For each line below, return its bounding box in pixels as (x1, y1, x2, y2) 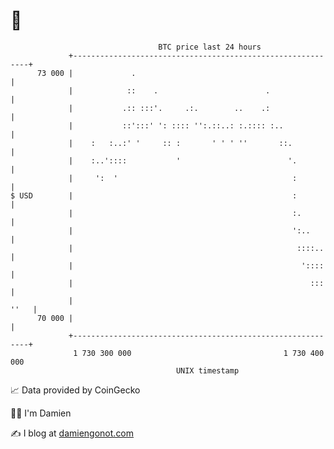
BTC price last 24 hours (158, 42, 262, 52)
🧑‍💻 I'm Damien (10, 407, 72, 419)
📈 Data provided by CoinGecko (10, 384, 141, 396)
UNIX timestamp (175, 365, 240, 376)
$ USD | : (10, 190, 298, 201)
